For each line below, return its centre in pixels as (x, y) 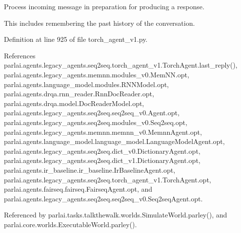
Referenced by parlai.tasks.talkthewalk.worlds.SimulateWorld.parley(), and (116, 215)
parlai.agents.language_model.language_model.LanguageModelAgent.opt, (114, 141)
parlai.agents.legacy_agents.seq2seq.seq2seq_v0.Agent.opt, (92, 113)
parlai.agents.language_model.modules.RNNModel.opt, (87, 84)
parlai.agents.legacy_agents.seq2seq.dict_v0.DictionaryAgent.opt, (102, 151)
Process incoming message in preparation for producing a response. (104, 6)
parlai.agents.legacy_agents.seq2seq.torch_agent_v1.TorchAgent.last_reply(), (121, 65)
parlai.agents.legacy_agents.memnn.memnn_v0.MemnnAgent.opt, (103, 132)
